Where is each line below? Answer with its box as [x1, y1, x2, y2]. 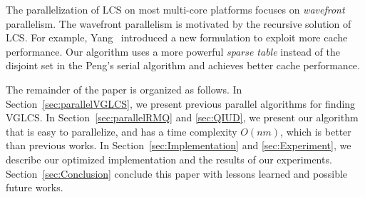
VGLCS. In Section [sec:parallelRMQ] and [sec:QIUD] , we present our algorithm [6, 110, 359, 125]
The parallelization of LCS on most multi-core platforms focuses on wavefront [6, 2, 345, 16]
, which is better [280, 123, 351, 138]
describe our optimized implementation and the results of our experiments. [6, 151, 332, 166]
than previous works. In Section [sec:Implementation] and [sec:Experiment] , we [6, 138, 351, 153]
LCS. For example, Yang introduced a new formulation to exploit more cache [6, 30, 348, 45]
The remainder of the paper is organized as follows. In [6, 81, 242, 96]
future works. [6, 180, 63, 195]
